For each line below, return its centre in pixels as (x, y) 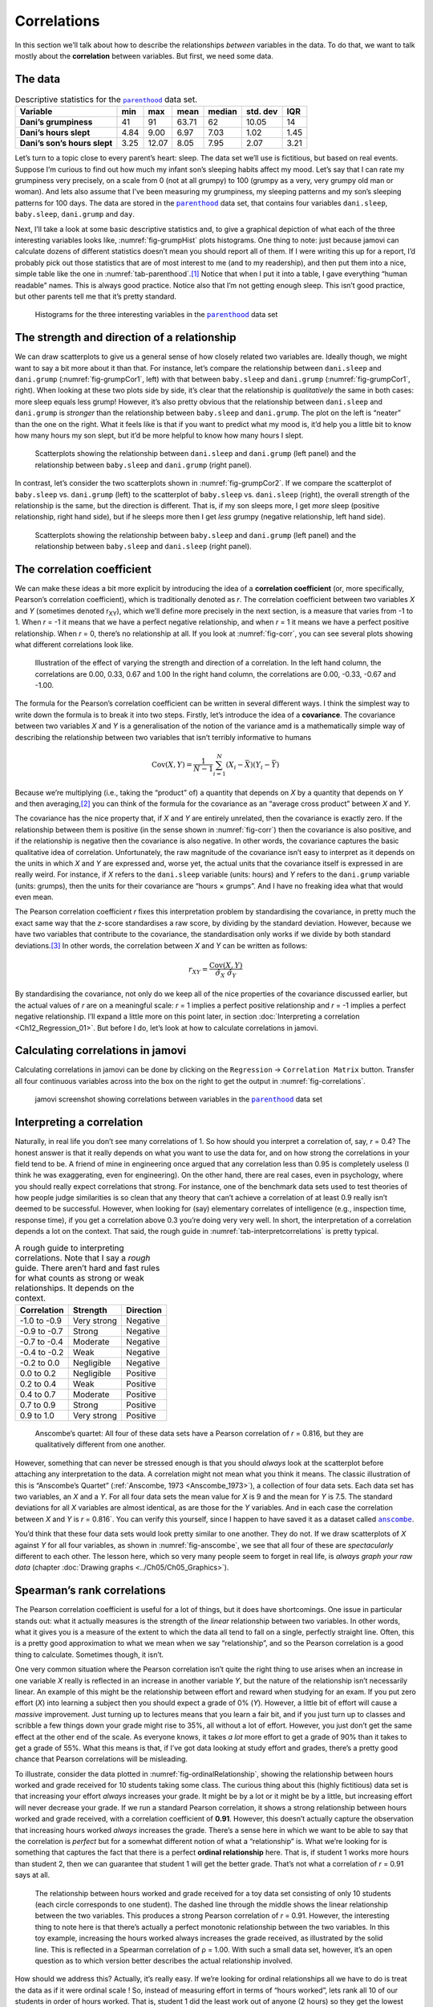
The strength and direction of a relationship (125, 338)
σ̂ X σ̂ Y (226, 974)
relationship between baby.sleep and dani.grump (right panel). (143, 465)
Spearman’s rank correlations (90, 1591)
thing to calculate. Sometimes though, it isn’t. (89, 1655)
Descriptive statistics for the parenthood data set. (106, 100)
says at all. (32, 1875)
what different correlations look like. (74, 644)
